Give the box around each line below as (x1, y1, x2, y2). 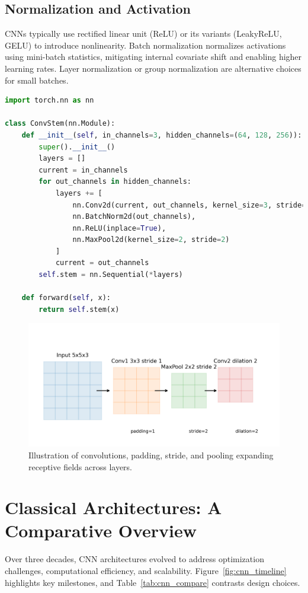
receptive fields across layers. (28, 460, 132, 473)
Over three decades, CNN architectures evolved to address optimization (5, 553, 264, 565)
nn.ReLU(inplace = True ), (72, 224, 166, 232)
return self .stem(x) (38, 305, 120, 314)
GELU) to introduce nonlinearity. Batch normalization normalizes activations (5, 39, 286, 51)
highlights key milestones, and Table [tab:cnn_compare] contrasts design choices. (5, 576, 300, 588)
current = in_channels (38, 165, 128, 174)
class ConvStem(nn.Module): (5, 119, 115, 128)
